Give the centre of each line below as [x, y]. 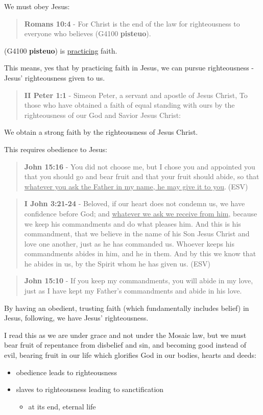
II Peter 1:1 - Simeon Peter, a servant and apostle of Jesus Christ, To [136, 95]
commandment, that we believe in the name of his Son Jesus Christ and [137, 234]
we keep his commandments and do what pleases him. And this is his [133, 223]
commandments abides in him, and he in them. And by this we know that [140, 253]
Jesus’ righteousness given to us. [55, 77]
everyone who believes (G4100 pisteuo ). [88, 33]
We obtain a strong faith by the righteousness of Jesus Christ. [101, 132]
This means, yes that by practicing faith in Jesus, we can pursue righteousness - [129, 68]
